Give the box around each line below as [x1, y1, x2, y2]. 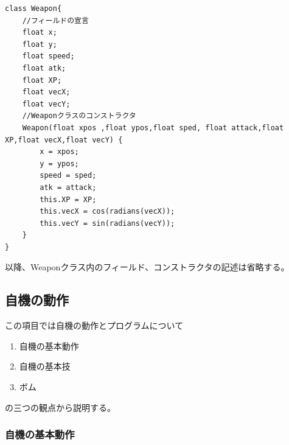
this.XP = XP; [40, 195, 97, 204]
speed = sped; [40, 171, 97, 180]
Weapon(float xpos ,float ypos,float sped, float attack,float [22, 123, 284, 132]
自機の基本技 [19, 360, 71, 373]
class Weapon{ [5, 4, 62, 13]
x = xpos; [40, 147, 79, 156]
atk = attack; [40, 183, 97, 192]
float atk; [22, 63, 66, 72]
